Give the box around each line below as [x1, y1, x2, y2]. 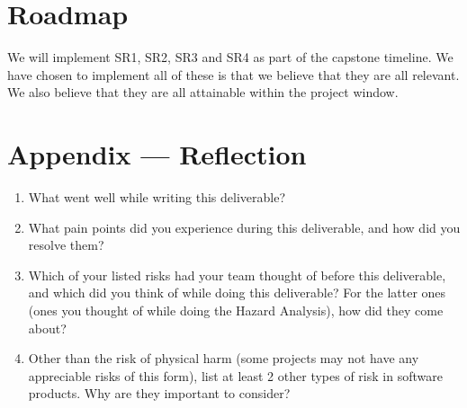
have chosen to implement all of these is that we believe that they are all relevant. [7, 65, 460, 84]
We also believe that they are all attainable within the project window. [7, 83, 399, 102]
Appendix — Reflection [7, 136, 307, 173]
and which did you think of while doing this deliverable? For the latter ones [28, 283, 446, 302]
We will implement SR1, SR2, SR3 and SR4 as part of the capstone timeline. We [7, 48, 454, 67]
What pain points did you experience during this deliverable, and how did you [28, 217, 461, 236]
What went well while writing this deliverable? [28, 188, 286, 207]
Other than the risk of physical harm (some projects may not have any [28, 349, 419, 368]
